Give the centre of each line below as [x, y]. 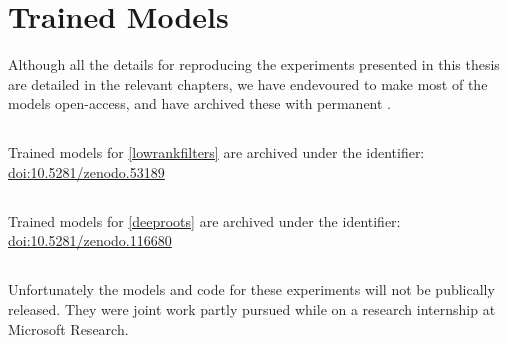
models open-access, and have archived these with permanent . [200, 103]
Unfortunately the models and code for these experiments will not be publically [251, 289]
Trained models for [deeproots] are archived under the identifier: [204, 220]
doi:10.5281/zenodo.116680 [90, 240]
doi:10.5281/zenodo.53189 [86, 171]
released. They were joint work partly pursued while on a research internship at [252, 309]
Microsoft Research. [68, 328]
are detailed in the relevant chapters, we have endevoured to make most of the [248, 83]
